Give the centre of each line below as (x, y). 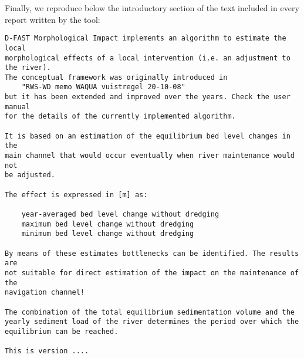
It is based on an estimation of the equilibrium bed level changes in (148, 136)
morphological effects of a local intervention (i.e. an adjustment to (148, 58)
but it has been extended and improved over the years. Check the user (148, 97)
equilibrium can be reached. (62, 331)
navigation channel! (45, 293)
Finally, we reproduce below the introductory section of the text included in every (152, 8)
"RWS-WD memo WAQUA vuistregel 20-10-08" (103, 87)
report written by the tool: (53, 19)
